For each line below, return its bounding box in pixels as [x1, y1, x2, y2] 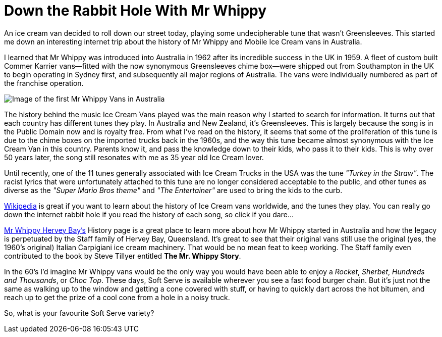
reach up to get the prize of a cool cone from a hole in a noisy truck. [4, 293, 230, 302]
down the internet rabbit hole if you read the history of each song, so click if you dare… [4, 210, 294, 219]
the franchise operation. [4, 78, 84, 87]
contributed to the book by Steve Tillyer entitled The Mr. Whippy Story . [4, 251, 241, 260]
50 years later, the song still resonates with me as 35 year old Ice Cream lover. [4, 153, 264, 162]
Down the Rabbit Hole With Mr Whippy [4, 2, 267, 19]
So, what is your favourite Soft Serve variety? [4, 308, 154, 317]
